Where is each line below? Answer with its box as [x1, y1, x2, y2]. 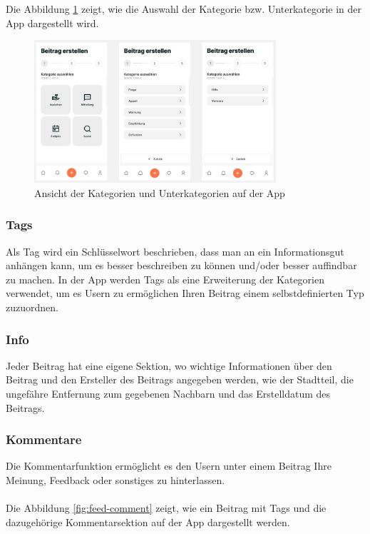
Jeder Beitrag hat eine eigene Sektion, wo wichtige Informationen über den [6, 358, 332, 373]
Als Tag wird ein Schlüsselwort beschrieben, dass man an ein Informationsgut [6, 243, 344, 258]
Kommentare [6, 430, 82, 448]
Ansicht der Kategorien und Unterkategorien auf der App [34, 185, 285, 200]
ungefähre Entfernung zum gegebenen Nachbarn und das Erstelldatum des [6, 386, 331, 401]
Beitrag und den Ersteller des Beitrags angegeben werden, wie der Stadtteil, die [6, 372, 354, 387]
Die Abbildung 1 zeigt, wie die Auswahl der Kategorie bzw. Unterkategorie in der [6, 1, 362, 16]
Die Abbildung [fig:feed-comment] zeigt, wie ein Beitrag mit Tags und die [6, 500, 327, 515]
